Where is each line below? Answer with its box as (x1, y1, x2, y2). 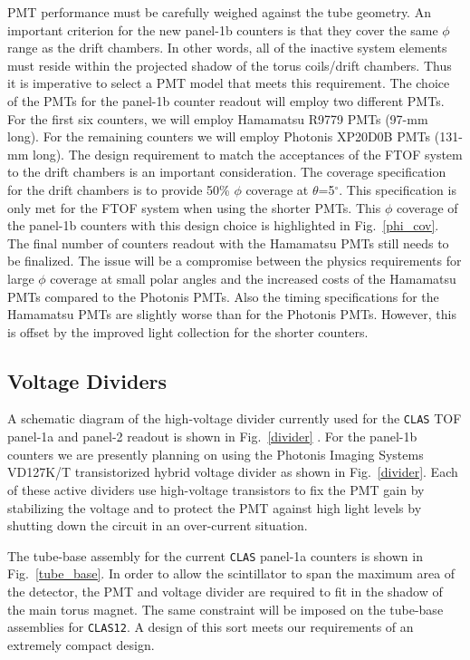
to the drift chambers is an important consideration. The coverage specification (7, 162, 446, 181)
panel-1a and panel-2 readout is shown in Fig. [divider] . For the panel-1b (7, 427, 417, 446)
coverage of (396, 198, 458, 217)
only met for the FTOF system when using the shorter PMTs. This (7, 198, 381, 217)
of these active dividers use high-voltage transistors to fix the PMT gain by (7, 480, 425, 499)
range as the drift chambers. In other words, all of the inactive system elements (7, 38, 447, 57)
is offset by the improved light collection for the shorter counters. (7, 322, 369, 341)
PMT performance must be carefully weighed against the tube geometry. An (7, 3, 431, 21)
